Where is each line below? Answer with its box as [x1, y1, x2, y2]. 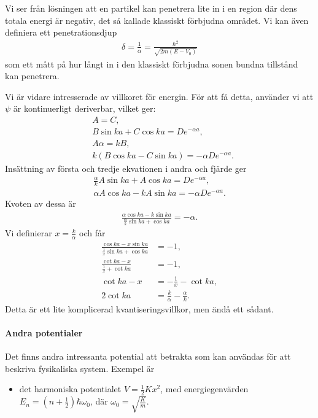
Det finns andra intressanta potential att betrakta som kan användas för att [5, 350, 291, 363]
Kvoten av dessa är [5, 197, 76, 210]
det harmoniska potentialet [19, 382, 122, 395]
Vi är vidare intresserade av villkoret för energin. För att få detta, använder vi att [5, 90, 314, 103]
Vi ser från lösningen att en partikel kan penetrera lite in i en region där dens [5, 2, 297, 14]
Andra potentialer [5, 327, 83, 339]
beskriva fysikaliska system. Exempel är [5, 362, 155, 374]
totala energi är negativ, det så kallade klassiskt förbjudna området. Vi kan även [5, 14, 309, 26]
